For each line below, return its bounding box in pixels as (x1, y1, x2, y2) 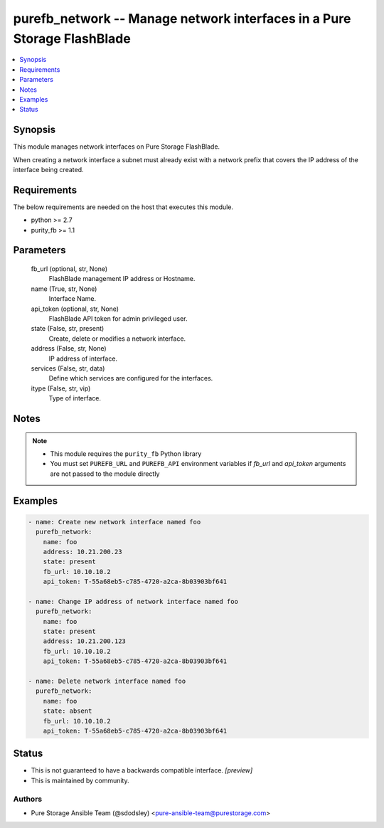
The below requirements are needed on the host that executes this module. (13, 203, 234, 211)
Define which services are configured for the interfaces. (48, 374, 213, 383)
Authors (13, 794, 43, 804)
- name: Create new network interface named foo (28, 518, 201, 526)
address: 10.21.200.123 (43, 637, 126, 645)
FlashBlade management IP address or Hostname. (48, 275, 196, 283)
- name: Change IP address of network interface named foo (28, 598, 238, 605)
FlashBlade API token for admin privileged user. (48, 314, 188, 323)
